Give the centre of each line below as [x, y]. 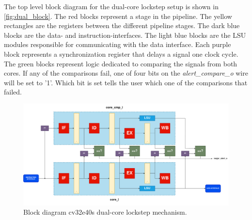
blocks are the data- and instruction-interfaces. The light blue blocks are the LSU [125, 35]
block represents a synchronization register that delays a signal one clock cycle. [121, 54]
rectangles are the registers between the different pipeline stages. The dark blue [122, 25]
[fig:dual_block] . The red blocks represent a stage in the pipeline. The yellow [118, 16]
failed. [13, 92]
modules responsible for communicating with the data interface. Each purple [118, 44]
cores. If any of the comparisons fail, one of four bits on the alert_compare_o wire [126, 73]
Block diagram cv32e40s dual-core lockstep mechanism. [105, 212]
